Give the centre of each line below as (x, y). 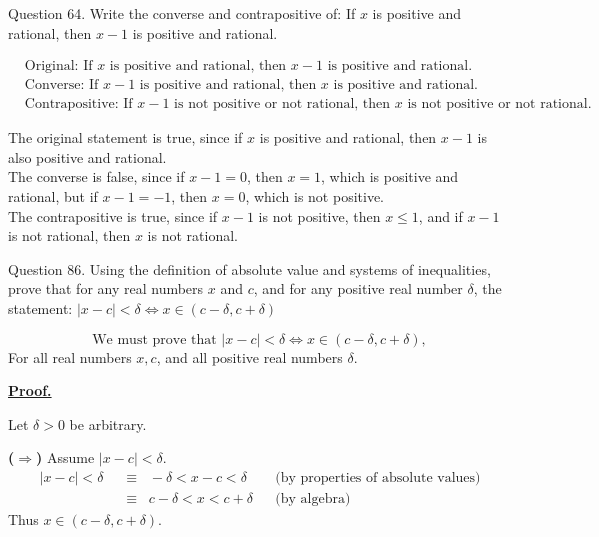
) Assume (65, 457)
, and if (440, 215)
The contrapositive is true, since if (113, 215)
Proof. (30, 390)
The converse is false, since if (96, 176)
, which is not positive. (315, 196)
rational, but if (53, 196)
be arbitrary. (108, 423)
